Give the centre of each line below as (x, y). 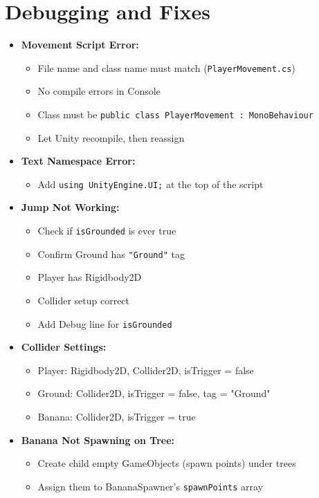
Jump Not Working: (70, 207)
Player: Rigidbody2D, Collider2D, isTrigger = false (146, 370)
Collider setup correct (84, 300)
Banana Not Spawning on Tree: (98, 440)
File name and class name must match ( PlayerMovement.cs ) (166, 67)
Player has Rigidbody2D (90, 277)
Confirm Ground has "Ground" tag (111, 253)
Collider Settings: (64, 347)
